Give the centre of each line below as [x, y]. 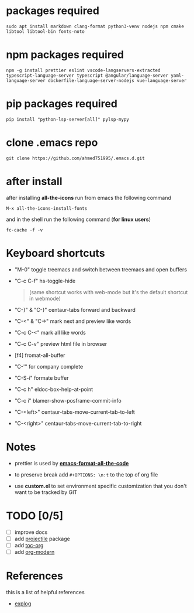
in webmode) [45, 298]
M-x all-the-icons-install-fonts [47, 208]
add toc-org [29, 545]
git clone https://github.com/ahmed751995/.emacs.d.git [75, 158]
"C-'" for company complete [49, 366]
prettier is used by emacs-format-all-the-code [72, 463]
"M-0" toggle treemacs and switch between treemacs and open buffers [101, 269]
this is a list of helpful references [45, 592]
